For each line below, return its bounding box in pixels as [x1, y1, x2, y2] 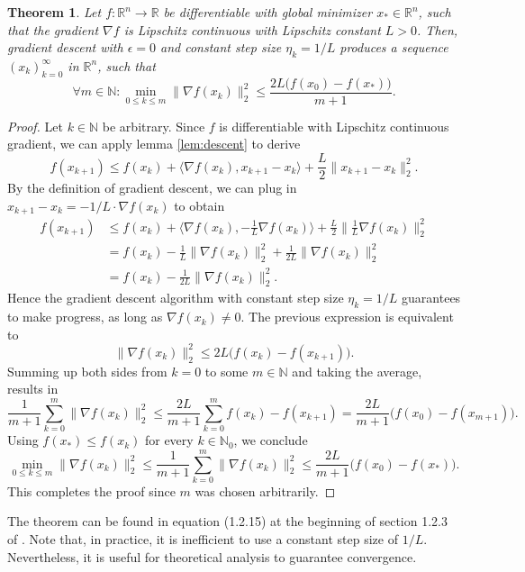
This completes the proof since [7, 481, 176, 500]
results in [7, 379, 59, 398]
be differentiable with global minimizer [163, 3, 373, 21]
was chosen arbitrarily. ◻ [195, 481, 336, 500]
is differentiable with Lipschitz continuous [219, 116, 449, 135]
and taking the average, [292, 361, 422, 380]
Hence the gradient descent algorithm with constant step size [7, 288, 344, 307]
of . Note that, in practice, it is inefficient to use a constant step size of [7, 530, 398, 549]
